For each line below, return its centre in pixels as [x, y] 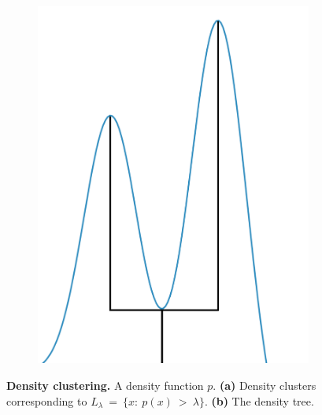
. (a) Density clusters [265, 385]
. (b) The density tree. [259, 400]
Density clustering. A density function [105, 385]
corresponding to [47, 400]
